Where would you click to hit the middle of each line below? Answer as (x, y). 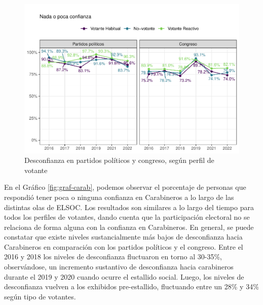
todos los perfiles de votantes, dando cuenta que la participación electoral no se (127, 217)
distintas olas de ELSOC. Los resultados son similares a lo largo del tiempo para (129, 207)
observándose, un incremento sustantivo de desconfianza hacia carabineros (119, 267)
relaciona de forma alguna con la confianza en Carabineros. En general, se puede (129, 227)
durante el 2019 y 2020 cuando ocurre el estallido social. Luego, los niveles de (124, 276)
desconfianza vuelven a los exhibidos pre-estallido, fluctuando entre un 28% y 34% (131, 286)
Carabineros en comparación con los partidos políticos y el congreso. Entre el (124, 246)
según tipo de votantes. (40, 296)
